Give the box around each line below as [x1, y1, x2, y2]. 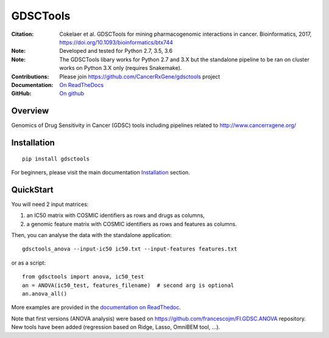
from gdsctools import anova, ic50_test [22, 274, 144, 280]
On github [59, 90, 85, 97]
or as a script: [11, 259, 46, 266]
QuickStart [11, 184, 54, 195]
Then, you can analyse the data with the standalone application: [11, 232, 172, 239]
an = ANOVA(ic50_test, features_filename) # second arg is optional [22, 281, 235, 289]
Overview [11, 106, 49, 116]
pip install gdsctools [22, 155, 90, 162]
